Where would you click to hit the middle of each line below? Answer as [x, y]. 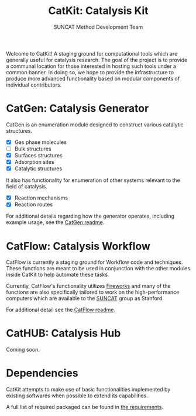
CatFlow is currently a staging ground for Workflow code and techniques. [94, 262]
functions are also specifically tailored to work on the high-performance [93, 292]
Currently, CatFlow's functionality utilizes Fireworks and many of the [88, 286]
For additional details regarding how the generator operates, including [90, 216]
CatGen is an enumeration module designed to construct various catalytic [95, 125]
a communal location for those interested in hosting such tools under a [91, 66]
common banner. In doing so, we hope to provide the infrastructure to [90, 72]
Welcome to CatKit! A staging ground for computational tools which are [92, 53]
